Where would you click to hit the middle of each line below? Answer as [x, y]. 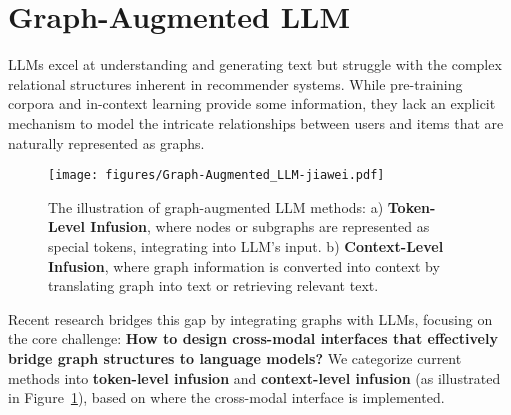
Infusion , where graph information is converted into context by [244, 265]
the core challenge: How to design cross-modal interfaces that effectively [253, 338]
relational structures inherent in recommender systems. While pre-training [235, 83]
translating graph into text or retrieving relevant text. [213, 285]
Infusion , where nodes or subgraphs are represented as [260, 226]
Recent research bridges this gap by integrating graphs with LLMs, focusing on [250, 318]
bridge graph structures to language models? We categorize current [235, 357]
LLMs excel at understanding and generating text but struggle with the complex [255, 64]
